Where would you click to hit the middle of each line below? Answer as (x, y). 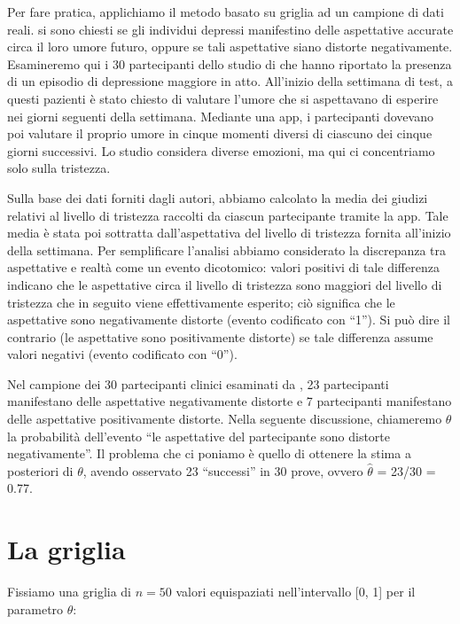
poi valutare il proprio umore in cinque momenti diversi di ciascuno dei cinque (220, 133)
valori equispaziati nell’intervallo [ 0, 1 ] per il (296, 592)
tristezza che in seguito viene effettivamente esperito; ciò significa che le (201, 302)
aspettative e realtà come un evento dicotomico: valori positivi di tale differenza (223, 267)
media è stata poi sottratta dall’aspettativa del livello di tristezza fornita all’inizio (229, 233)
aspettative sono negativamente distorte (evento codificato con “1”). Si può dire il (229, 320)
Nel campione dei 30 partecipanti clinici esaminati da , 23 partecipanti (198, 383)
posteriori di (40, 470)
